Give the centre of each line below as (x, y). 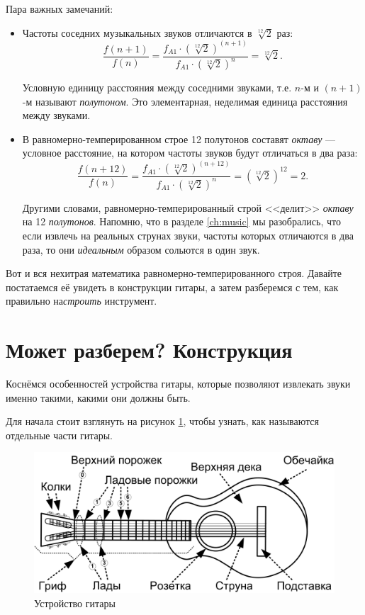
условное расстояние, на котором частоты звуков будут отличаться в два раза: (190, 153)
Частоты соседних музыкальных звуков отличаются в (137, 32)
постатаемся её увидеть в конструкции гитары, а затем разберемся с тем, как (172, 287)
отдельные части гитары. (60, 435)
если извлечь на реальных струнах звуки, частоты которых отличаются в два (188, 235)
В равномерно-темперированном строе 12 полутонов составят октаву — (179, 139)
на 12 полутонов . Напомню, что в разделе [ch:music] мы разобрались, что (181, 221)
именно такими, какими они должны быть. (98, 397)
